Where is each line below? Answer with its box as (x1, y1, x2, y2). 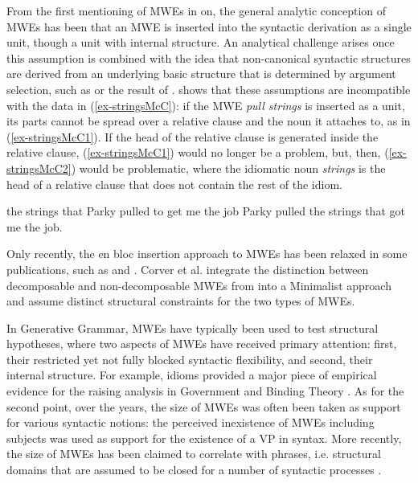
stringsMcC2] (6, 159, 72, 176)
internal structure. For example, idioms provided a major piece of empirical (6, 366, 377, 383)
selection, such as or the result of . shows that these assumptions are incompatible (6, 80, 411, 97)
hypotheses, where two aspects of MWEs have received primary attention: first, (6, 335, 397, 352)
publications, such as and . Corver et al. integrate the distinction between (6, 260, 369, 277)
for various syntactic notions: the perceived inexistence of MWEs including (6, 414, 375, 431)
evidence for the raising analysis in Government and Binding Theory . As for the (6, 383, 404, 399)
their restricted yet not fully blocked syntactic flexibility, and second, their (6, 350, 373, 367)
